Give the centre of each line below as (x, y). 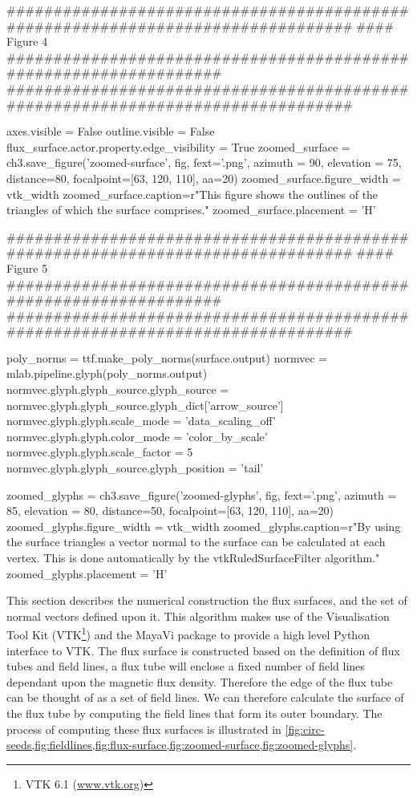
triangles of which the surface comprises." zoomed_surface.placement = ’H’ (191, 210)
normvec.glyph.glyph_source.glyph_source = (118, 389)
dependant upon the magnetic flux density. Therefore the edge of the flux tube (200, 681)
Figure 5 (27, 267)
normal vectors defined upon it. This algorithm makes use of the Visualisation (198, 616)
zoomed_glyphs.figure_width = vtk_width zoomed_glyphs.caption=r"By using (204, 526)
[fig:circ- (305, 729)
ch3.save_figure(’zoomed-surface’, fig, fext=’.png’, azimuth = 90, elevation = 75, (204, 162)
